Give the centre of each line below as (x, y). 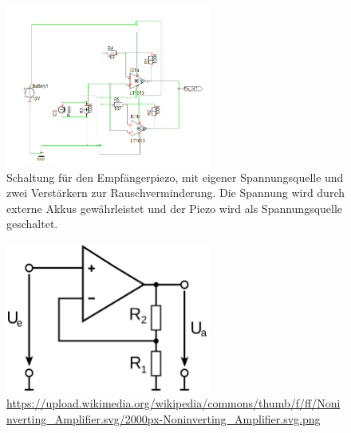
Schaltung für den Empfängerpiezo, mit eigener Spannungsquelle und (175, 177)
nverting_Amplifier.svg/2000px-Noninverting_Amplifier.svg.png (164, 418)
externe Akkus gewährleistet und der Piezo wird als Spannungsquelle (175, 208)
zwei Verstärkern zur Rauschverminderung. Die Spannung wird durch (176, 193)
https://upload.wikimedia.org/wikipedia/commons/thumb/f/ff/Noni (174, 403)
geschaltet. (32, 224)
